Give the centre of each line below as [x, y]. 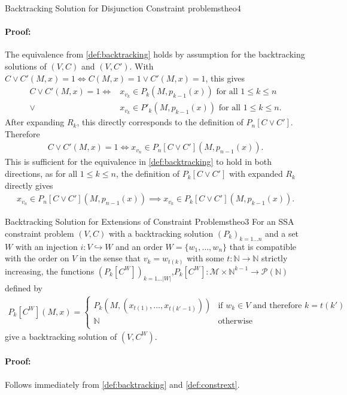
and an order [139, 246]
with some [206, 258]
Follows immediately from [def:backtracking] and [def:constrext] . [122, 384]
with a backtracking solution [161, 233]
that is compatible [263, 246]
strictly [275, 258]
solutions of [26, 66]
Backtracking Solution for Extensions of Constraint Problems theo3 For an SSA [150, 221]
